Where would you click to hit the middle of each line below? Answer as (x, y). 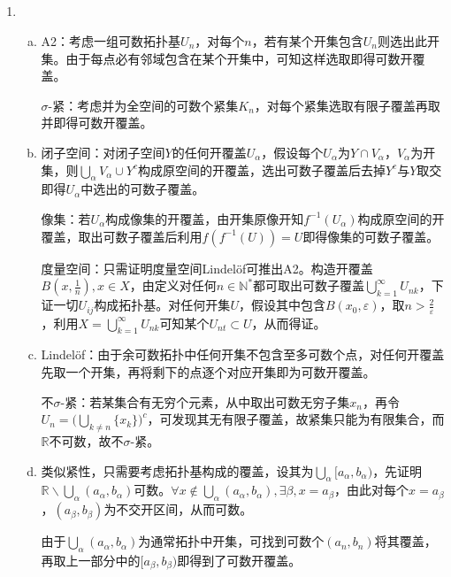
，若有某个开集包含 (307, 40)
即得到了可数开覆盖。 (239, 560)
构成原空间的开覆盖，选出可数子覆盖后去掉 (261, 169)
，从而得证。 (289, 323)
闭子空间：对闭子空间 (103, 152)
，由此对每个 (372, 490)
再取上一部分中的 (91, 560)
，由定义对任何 (173, 285)
